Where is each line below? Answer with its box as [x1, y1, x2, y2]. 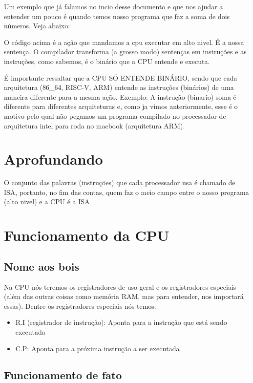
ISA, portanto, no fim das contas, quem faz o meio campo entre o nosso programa [4, 187, 249, 197]
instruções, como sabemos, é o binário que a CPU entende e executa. [4, 56, 210, 66]
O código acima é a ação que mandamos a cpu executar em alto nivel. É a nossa [4, 37, 244, 47]
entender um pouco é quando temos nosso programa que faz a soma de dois [4, 11, 230, 21]
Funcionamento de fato [4, 367, 122, 382]
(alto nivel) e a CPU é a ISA [4, 196, 90, 207]
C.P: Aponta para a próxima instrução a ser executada [15, 343, 180, 353]
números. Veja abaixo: [4, 21, 70, 31]
